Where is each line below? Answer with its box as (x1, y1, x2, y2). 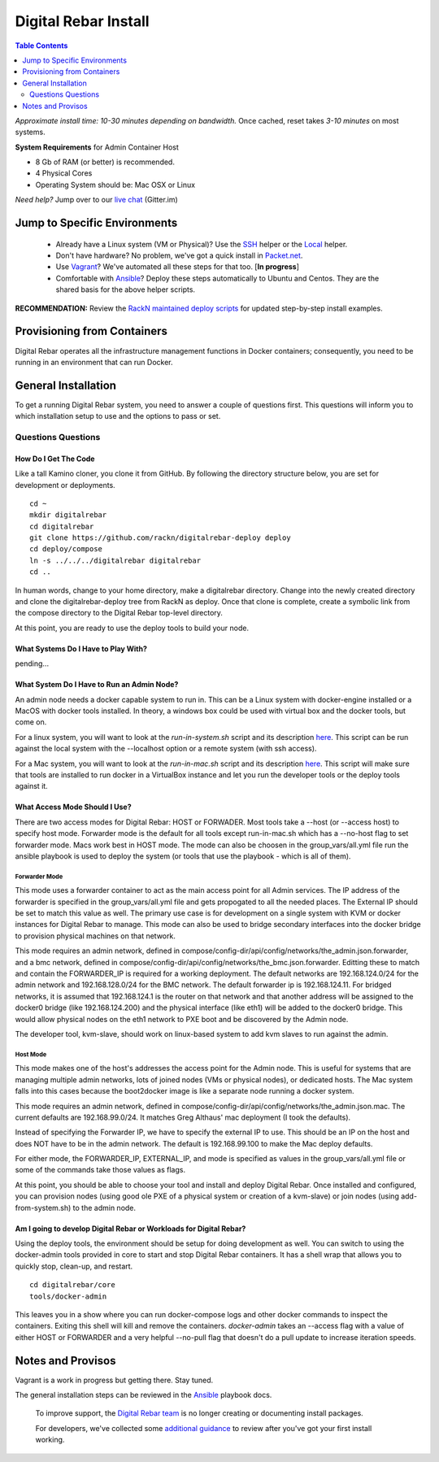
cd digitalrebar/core (29, 1281, 115, 1290)
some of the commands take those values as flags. (15, 1165, 186, 1175)
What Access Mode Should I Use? (15, 802, 132, 812)
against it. (15, 781, 48, 791)
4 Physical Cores (35, 168, 93, 178)
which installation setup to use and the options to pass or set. (15, 411, 221, 421)
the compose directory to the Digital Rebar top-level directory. (15, 608, 224, 618)
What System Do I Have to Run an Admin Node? (15, 680, 179, 690)
